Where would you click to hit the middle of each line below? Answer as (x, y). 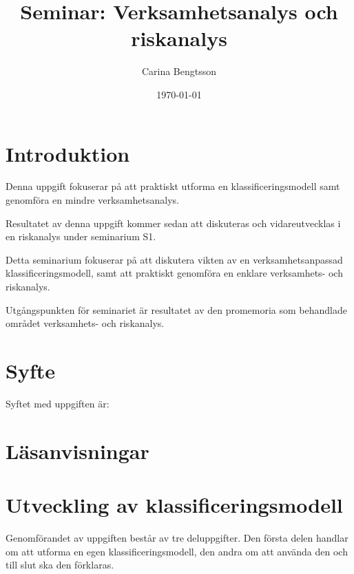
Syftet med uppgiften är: (58, 403)
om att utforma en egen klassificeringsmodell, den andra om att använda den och (177, 551)
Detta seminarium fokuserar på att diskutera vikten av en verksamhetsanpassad (174, 259)
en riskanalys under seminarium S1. (81, 236)
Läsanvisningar (77, 450)
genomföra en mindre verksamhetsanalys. (92, 200)
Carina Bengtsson (179, 71)
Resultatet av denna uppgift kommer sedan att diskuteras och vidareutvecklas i (173, 223)
